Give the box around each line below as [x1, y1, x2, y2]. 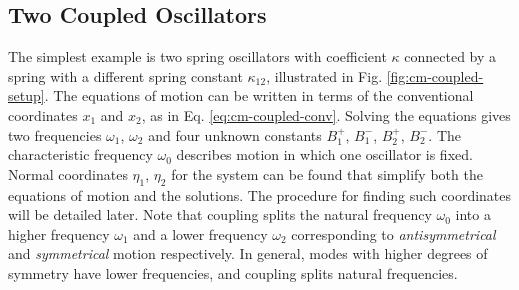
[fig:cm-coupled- [386, 65, 484, 86]
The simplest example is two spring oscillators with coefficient [8, 46, 387, 67]
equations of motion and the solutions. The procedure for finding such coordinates [8, 184, 512, 205]
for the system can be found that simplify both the [171, 163, 483, 184]
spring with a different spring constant [8, 65, 243, 86]
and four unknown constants [148, 124, 322, 145]
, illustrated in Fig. [266, 65, 383, 86]
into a [455, 204, 491, 225]
